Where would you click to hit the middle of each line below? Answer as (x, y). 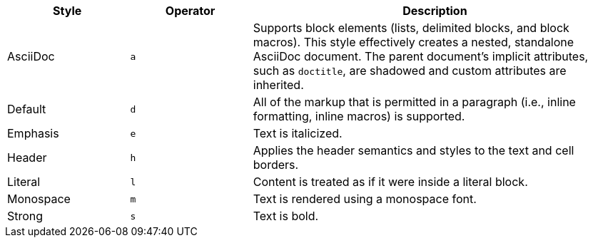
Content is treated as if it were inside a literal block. (390, 182)
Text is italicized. (298, 133)
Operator (190, 11)
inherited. (278, 85)
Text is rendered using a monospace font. (365, 199)
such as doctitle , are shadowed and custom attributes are (410, 71)
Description (435, 11)
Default (27, 109)
